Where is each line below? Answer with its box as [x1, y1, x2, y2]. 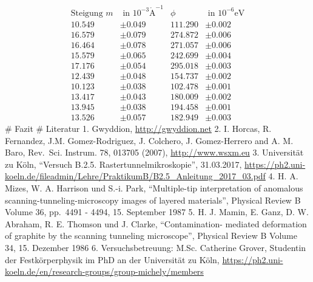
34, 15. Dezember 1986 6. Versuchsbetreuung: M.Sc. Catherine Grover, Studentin [5, 241, 306, 253]
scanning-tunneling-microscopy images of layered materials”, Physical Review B [5, 193, 301, 206]
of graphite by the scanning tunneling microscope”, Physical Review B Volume [5, 229, 297, 242]
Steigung [70, 9, 103, 18]
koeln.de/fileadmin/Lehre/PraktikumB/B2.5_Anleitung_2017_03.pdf [5, 170, 266, 182]
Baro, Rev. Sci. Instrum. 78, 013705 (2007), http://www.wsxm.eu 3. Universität [5, 146, 304, 159]
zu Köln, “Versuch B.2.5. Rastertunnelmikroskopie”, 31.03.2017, [5, 157, 242, 170]
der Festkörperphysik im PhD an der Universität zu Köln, [5, 253, 220, 266]
